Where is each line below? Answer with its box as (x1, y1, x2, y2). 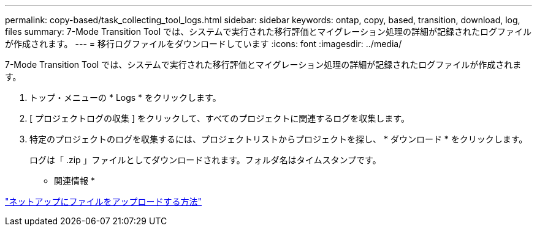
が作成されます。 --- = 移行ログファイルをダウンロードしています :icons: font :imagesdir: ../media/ (5, 38, 402, 49)
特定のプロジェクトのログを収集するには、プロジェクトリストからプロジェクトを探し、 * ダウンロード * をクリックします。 (29, 134, 528, 144)
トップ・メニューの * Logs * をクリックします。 (29, 92, 221, 103)
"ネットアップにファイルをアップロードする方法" (5, 196, 202, 207)
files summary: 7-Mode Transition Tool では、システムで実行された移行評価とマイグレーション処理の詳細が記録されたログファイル (5, 26, 531, 37)
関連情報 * (54, 175, 95, 186)
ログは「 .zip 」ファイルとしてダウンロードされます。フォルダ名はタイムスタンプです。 (29, 155, 381, 165)
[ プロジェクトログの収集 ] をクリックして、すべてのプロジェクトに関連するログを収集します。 (29, 113, 409, 123)
